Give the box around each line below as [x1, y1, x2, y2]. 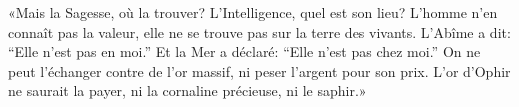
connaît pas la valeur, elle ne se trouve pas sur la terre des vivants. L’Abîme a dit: [8, 21, 511, 42]
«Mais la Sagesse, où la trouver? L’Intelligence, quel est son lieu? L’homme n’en [8, 2, 498, 22]
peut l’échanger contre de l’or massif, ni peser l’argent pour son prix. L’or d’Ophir [8, 60, 511, 81]
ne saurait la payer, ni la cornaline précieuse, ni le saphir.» [8, 80, 367, 101]
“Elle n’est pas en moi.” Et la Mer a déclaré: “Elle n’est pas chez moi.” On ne [8, 41, 481, 62]
